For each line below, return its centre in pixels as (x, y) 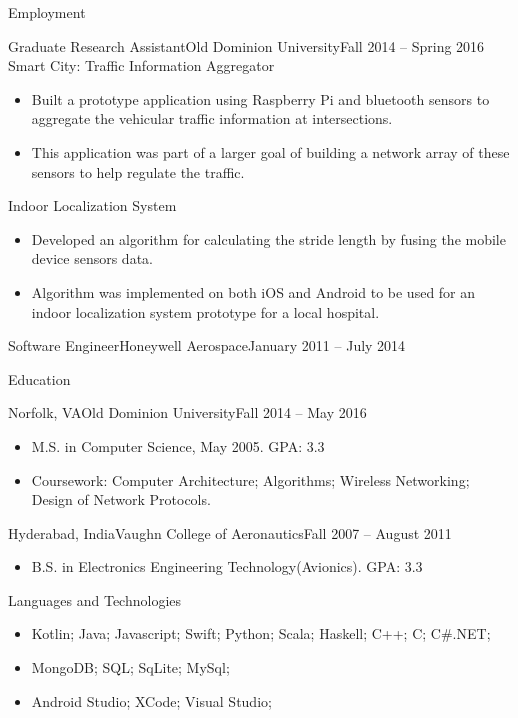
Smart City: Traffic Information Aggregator (141, 65)
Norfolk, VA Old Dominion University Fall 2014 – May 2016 (187, 412)
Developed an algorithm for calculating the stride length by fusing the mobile (268, 238)
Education (39, 378)
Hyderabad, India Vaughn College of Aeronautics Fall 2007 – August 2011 (230, 532)
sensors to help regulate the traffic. (138, 171)
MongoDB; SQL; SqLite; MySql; (130, 667)
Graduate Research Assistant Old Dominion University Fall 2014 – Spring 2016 (246, 45)
